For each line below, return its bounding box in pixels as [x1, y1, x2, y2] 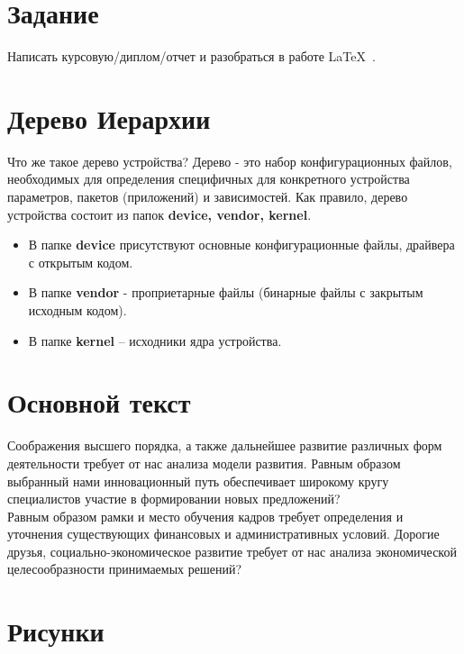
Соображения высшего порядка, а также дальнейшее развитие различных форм [7, 436, 442, 455]
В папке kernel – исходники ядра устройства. [28, 331, 282, 350]
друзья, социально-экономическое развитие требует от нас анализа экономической [7, 541, 457, 560]
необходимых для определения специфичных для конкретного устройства [7, 169, 410, 188]
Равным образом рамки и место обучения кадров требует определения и [7, 506, 404, 525]
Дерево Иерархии [7, 99, 211, 136]
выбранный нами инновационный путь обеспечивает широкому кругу [7, 471, 389, 490]
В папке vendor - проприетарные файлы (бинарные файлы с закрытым [28, 283, 423, 302]
